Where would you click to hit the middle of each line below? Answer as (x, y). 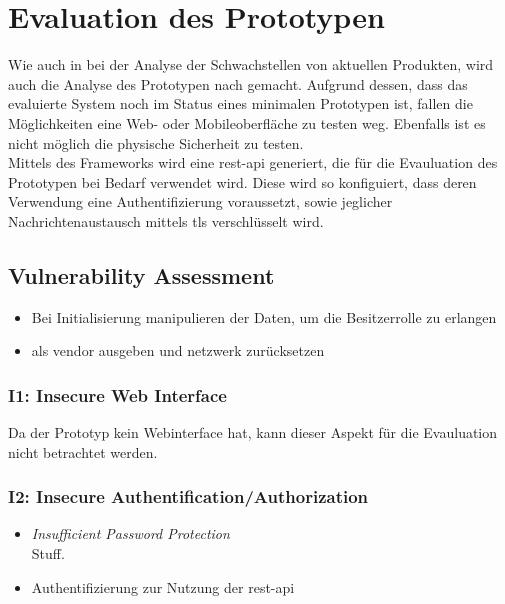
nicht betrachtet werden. (83, 451)
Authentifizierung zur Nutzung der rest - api (163, 586)
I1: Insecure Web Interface (117, 394)
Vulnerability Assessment (141, 274)
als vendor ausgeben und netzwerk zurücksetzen (178, 350)
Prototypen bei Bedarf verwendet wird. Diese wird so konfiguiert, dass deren (242, 181)
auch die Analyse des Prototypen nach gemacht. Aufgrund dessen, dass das (238, 83)
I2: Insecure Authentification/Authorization (188, 496)
